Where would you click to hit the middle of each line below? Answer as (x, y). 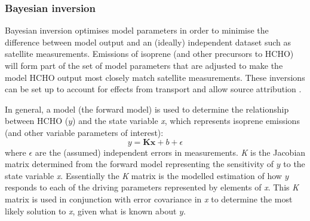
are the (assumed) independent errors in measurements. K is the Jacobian (170, 152)
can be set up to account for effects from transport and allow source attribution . (153, 89)
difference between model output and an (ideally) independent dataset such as (148, 42)
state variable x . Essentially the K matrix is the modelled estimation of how (143, 175)
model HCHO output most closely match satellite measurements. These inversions (155, 77)
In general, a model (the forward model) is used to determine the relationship (147, 109)
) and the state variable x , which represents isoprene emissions (186, 121)
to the (294, 164)
